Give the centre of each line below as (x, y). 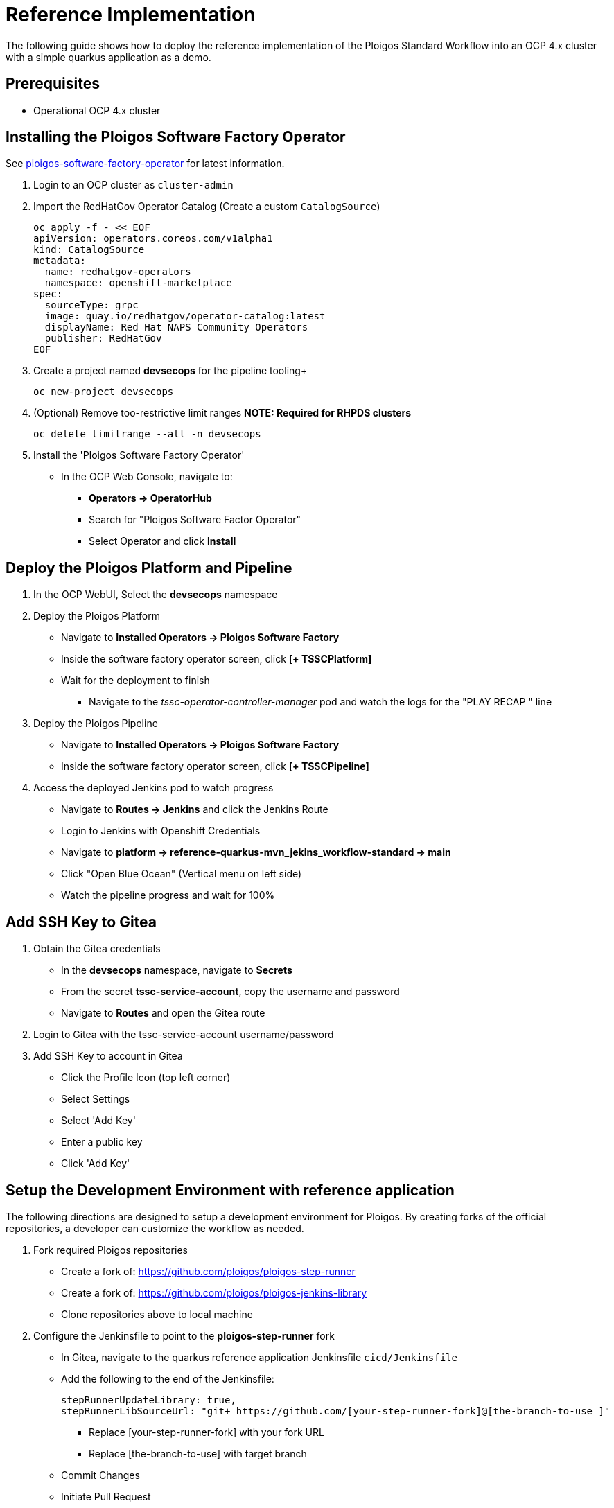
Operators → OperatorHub (150, 498)
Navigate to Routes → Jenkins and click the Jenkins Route (195, 809)
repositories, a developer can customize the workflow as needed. (155, 1228)
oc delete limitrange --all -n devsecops (147, 434)
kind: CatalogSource (89, 250)
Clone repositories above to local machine (157, 1314)
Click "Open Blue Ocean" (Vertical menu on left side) (182, 874)
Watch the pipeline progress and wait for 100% (168, 895)
